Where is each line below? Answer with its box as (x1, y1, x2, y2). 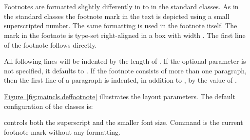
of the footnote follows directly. (4, 39, 97, 50)
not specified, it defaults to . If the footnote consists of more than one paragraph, (4, 65, 247, 75)
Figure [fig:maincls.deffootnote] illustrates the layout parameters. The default (4, 91, 235, 101)
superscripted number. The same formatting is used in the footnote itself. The (4, 20, 237, 31)
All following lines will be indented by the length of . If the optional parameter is (4, 56, 246, 66)
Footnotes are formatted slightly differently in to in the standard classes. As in (4, 1, 239, 12)
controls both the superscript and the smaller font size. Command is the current (4, 117, 243, 127)
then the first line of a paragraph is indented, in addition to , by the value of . (4, 75, 237, 85)
